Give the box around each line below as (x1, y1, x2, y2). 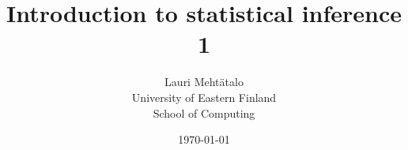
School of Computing (153, 104, 255, 121)
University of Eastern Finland (131, 88, 277, 105)
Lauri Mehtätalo (164, 73, 244, 90)
